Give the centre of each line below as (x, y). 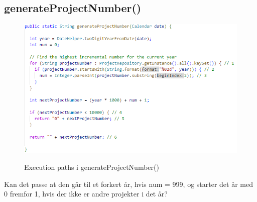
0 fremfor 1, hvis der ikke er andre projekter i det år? (86, 194)
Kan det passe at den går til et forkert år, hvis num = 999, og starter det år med (128, 184)
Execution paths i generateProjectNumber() (92, 167)
